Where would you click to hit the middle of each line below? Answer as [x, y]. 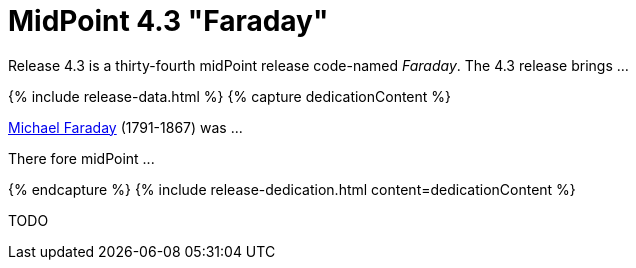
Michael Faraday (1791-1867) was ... [125, 127]
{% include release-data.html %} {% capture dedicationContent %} [230, 96]
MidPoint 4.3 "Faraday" [168, 21]
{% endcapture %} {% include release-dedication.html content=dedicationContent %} [292, 189]
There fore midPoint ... [81, 158]
